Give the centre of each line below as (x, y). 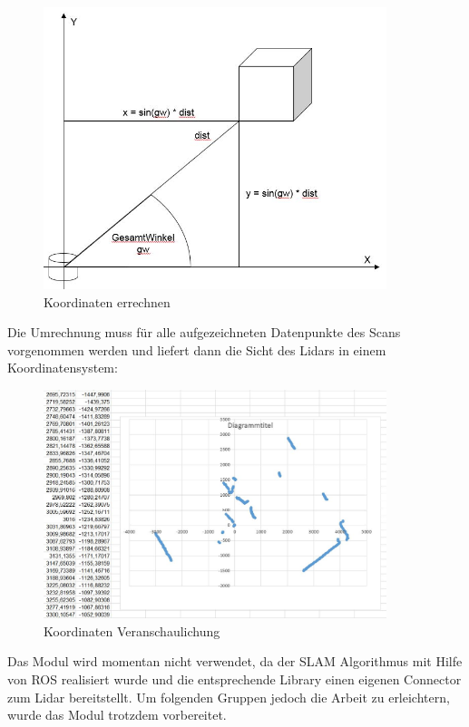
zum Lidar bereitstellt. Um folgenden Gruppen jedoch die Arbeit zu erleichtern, (229, 697)
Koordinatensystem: (63, 368)
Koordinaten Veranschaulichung (132, 630)
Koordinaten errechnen (107, 301)
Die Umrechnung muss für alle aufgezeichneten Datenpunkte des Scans (204, 332)
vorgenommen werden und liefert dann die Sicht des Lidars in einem (197, 349)
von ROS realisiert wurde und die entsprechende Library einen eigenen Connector (234, 679)
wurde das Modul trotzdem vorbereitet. (117, 715)
